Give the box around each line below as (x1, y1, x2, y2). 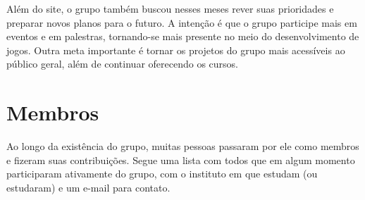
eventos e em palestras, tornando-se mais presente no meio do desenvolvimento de (6, 29, 359, 44)
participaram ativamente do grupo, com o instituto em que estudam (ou (6, 166, 318, 181)
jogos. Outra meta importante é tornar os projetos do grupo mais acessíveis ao (6, 42, 345, 57)
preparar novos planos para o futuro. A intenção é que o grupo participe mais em (6, 15, 357, 30)
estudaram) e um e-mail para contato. (6, 180, 171, 194)
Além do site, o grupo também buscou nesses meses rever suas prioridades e (6, 1, 334, 15)
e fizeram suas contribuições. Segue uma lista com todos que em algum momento (6, 152, 355, 167)
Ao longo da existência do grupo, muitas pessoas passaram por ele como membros (6, 139, 359, 154)
